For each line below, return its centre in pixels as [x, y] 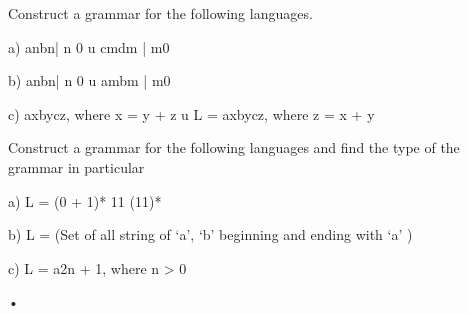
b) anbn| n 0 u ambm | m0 [89, 80]
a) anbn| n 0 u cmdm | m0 [89, 46]
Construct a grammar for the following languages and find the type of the [234, 147]
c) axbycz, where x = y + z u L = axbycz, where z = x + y [191, 113]
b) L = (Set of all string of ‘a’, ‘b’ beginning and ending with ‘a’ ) [210, 234]
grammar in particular [76, 166]
